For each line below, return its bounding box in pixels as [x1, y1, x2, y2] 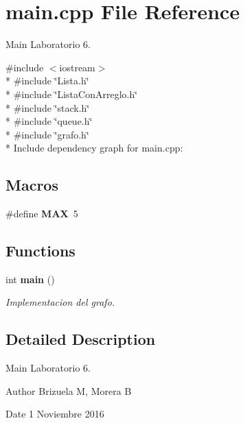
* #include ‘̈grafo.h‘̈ [5, 127, 89, 141]
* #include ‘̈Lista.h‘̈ [5, 73, 89, 88]
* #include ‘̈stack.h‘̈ [5, 100, 90, 114]
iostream [59, 60, 95, 74]
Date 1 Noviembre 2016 [5, 407, 104, 421]
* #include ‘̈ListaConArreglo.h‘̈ [5, 86, 138, 101]
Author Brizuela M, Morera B [5, 383, 132, 398]
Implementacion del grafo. [5, 295, 115, 309]
